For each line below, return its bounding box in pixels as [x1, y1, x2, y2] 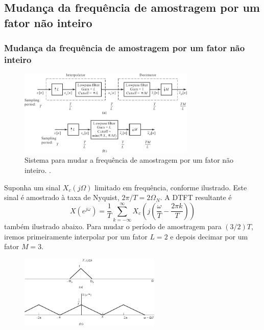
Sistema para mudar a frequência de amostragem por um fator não [25, 155, 234, 165]
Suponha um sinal [4, 182, 61, 192]
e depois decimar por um [170, 231, 248, 241]
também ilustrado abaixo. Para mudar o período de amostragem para [4, 221, 222, 232]
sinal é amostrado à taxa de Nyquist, [4, 192, 119, 203]
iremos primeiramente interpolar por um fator [4, 231, 148, 241]
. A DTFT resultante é [160, 192, 232, 203]
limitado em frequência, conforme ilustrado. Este [94, 182, 247, 192]
